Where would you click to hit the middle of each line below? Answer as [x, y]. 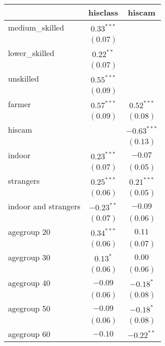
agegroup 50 [29, 308]
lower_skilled [31, 53]
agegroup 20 [29, 232]
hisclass [103, 12]
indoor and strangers [44, 206]
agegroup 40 [29, 283]
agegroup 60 [29, 334]
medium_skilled [36, 27]
